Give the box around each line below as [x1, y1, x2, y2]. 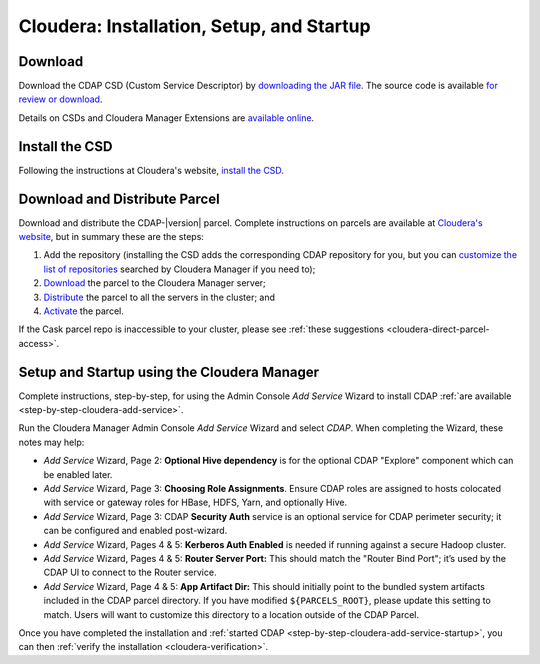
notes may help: [18, 436, 85, 448]
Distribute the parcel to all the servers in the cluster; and [43, 291, 275, 303]
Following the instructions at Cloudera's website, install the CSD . [18, 164, 285, 176]
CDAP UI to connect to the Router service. [43, 566, 217, 579]
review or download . [18, 93, 103, 105]
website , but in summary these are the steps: [18, 231, 205, 243]
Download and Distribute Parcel [18, 190, 220, 207]
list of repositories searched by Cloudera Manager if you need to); [43, 263, 316, 275]
